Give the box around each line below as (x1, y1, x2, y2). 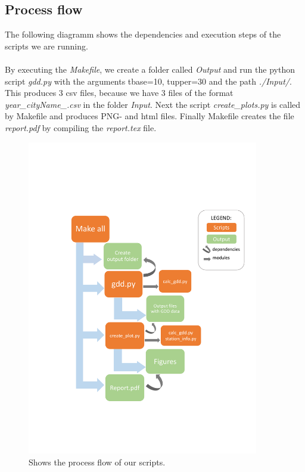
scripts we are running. (5, 39, 88, 52)
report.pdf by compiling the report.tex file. (5, 121, 157, 133)
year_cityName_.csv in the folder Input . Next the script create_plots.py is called (5, 98, 301, 110)
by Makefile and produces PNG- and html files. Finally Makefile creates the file (5, 110, 294, 122)
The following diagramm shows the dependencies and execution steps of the (5, 28, 281, 41)
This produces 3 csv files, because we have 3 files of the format (5, 86, 234, 99)
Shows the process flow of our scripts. (29, 455, 166, 468)
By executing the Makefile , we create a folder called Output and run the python (5, 63, 295, 75)
